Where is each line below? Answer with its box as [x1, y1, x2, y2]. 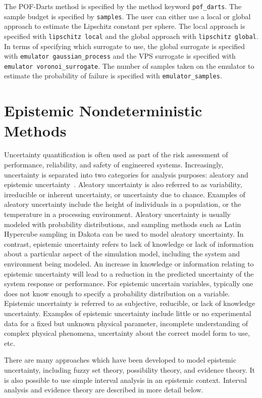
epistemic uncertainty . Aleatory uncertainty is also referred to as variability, [4, 179, 242, 190]
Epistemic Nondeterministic [4, 100, 202, 121]
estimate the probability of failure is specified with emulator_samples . [4, 70, 222, 81]
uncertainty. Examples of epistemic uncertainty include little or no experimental [4, 307, 251, 318]
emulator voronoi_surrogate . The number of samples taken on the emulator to [4, 60, 254, 71]
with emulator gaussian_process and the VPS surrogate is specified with [4, 51, 236, 61]
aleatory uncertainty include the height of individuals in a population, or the [4, 199, 241, 209]
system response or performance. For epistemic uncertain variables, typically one [4, 278, 253, 289]
